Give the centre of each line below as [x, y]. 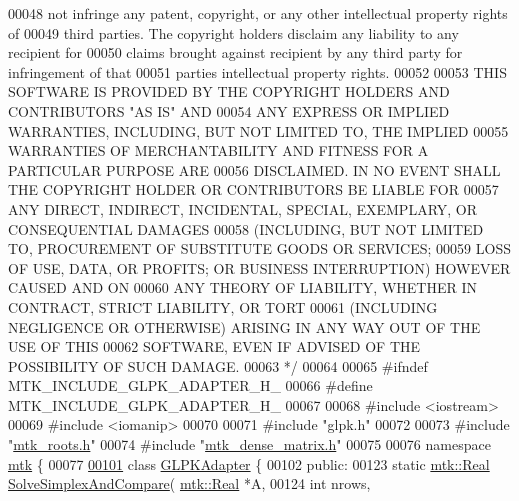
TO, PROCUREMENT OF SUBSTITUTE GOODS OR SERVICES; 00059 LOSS [259, 248]
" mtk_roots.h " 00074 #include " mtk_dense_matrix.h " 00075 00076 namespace [249, 444]
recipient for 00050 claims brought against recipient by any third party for [235, 52]
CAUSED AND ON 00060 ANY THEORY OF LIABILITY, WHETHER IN [243, 287]
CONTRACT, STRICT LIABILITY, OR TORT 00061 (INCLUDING [223, 306]
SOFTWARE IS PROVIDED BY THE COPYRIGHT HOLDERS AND [229, 91]
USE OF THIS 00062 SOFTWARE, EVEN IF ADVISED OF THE [214, 346]
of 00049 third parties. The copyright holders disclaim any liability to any [233, 32]
